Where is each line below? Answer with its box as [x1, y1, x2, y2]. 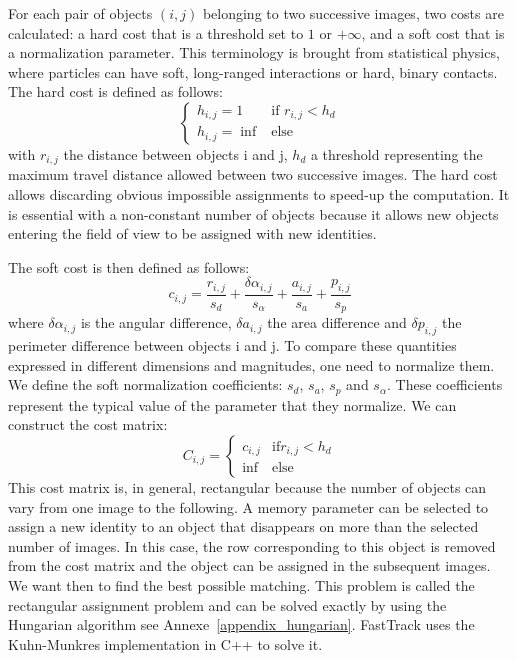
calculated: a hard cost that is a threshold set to [8, 22, 304, 43]
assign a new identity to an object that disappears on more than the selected [8, 516, 479, 537]
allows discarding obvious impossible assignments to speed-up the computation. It [8, 184, 510, 205]
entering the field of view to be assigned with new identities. [8, 223, 377, 244]
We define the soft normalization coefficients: [8, 374, 283, 395]
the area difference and [267, 312, 407, 333]
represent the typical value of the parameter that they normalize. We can [8, 394, 457, 415]
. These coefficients [387, 374, 503, 395]
